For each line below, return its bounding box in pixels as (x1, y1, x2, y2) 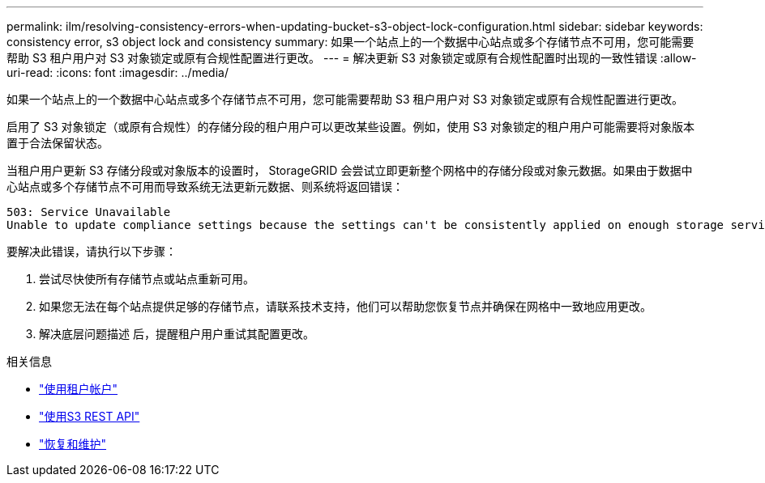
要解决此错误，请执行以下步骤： (6, 244, 177, 258)
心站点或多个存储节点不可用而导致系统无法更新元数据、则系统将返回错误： (6, 180, 404, 193)
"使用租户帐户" (39, 382, 118, 396)
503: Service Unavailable (6, 205, 171, 218)
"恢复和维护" (39, 437, 107, 451)
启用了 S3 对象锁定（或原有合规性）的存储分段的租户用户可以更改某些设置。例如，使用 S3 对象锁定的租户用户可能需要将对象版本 (6, 120, 695, 133)
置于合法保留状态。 (6, 136, 109, 150)
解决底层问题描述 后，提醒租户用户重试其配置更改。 (39, 327, 314, 341)
